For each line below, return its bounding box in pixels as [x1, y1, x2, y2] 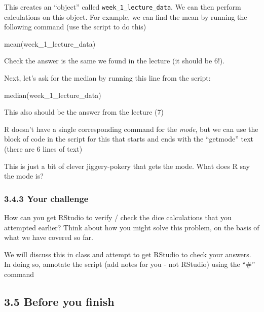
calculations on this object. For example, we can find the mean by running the [4, 11, 247, 22]
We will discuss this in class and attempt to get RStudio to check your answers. [4, 249, 251, 259]
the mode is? [4, 170, 44, 181]
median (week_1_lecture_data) [4, 89, 101, 100]
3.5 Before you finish [4, 293, 115, 309]
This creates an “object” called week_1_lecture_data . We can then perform [4, 2, 241, 12]
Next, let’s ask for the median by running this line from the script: [4, 73, 211, 83]
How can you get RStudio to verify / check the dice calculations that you [4, 212, 232, 222]
